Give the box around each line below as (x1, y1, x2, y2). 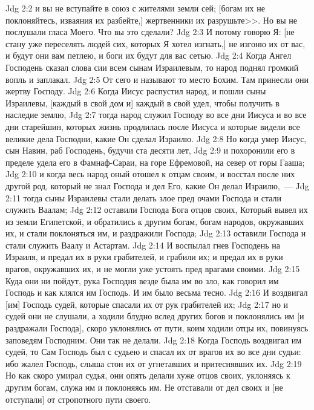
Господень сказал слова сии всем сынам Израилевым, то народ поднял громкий (5, 60, 299, 73)
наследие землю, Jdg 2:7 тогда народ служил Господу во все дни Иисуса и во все (5, 108, 307, 121)
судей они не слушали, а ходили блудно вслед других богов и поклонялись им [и (5, 310, 304, 322)
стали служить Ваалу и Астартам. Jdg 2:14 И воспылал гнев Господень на (5, 238, 280, 251)
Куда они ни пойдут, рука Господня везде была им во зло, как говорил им (5, 274, 279, 287)
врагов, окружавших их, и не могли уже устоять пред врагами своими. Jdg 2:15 (5, 262, 300, 275)
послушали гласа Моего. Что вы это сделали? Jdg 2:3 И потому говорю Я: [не (5, 25, 295, 38)
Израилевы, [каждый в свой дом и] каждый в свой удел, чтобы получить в (5, 96, 280, 109)
